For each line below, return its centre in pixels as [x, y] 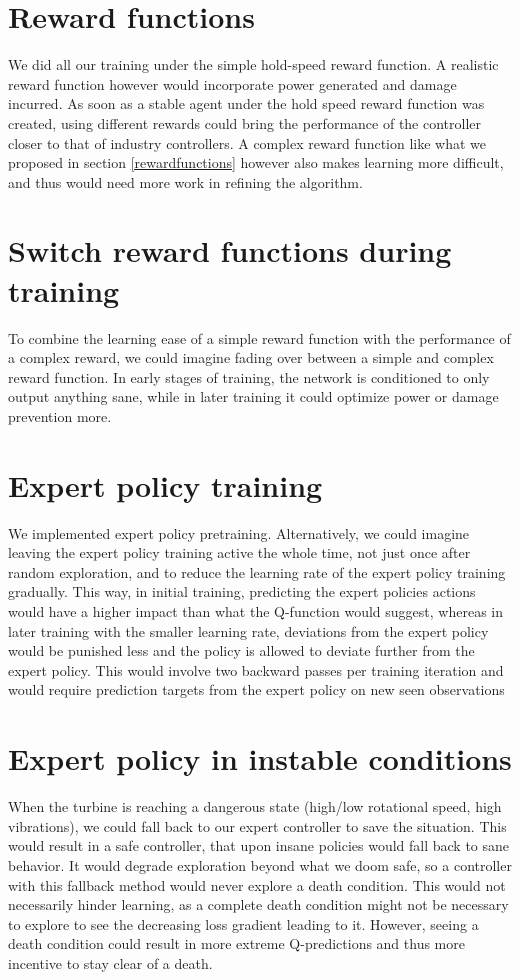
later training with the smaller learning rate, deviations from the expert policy [248, 630]
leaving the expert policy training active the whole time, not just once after [239, 552]
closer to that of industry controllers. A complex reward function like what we [247, 142]
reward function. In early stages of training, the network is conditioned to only [249, 376]
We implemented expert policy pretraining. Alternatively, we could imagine [239, 532]
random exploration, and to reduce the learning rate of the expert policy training [257, 571]
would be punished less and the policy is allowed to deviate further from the [241, 650]
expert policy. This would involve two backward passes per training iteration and [256, 669]
